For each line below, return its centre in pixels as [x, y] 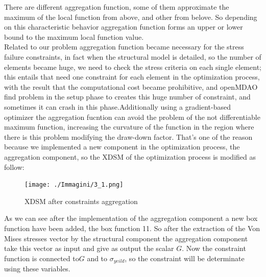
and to [97, 258]
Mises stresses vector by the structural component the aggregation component [126, 238]
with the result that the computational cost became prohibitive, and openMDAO [131, 86]
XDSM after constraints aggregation [81, 201]
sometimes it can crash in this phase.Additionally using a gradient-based [117, 106]
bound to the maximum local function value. [74, 36]
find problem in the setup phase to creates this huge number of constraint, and [127, 97]
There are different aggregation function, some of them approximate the [117, 7]
